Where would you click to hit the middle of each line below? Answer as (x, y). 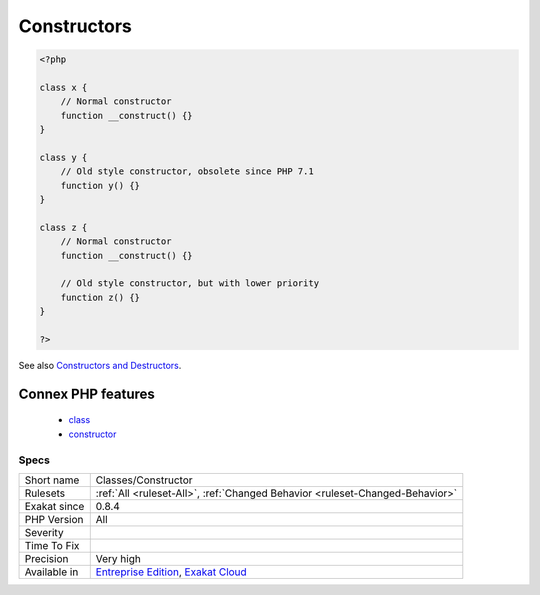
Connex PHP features (86, 393)
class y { (63, 157)
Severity (44, 532)
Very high (118, 558)
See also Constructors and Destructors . (100, 365)
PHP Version (54, 519)
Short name (52, 480)
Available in (51, 572)
